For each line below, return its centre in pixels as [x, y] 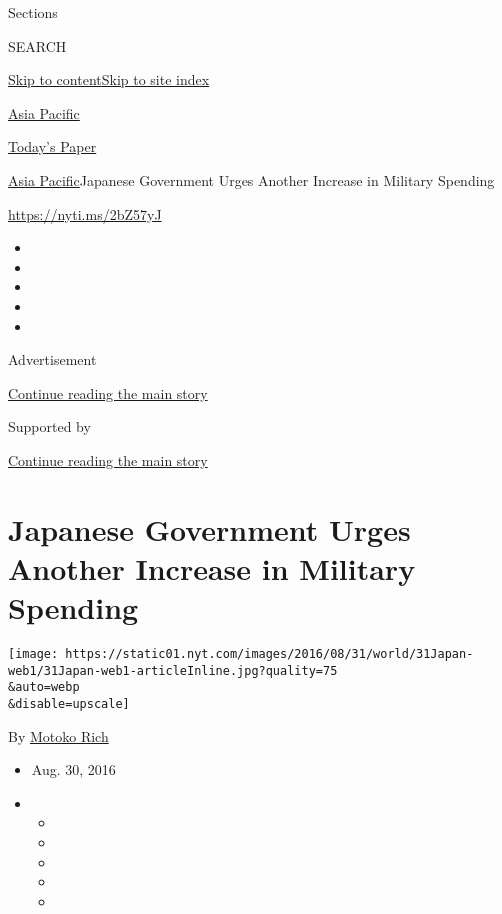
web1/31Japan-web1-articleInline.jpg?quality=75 [173, 670]
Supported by [49, 426]
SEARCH [37, 45]
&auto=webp [44, 687]
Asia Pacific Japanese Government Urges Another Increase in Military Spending [251, 179]
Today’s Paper [52, 146]
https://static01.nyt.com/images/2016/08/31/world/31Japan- [269, 654]
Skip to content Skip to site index [109, 79]
